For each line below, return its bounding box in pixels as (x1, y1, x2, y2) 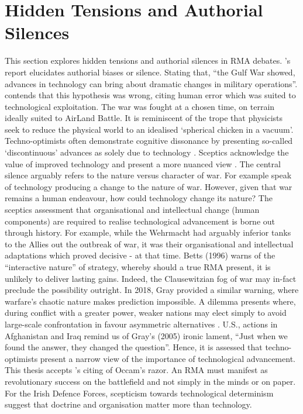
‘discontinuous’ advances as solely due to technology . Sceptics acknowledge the (5, 146, 289, 158)
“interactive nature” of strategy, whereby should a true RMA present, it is (5, 261, 271, 272)
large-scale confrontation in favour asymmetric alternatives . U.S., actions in (5, 318, 278, 330)
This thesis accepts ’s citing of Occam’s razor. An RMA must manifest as (5, 364, 268, 376)
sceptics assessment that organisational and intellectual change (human (5, 203, 260, 216)
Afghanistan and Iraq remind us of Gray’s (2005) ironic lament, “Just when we (5, 329, 288, 341)
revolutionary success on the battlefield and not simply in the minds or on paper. (5, 375, 296, 387)
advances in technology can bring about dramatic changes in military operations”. (5, 77, 298, 89)
